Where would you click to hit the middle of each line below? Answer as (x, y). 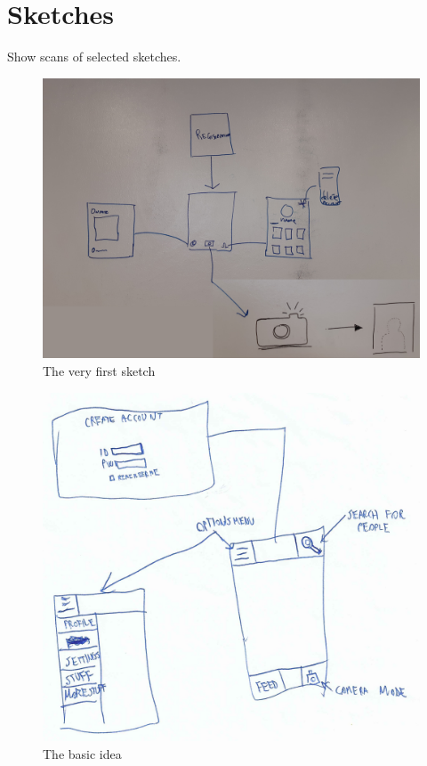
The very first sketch (99, 371)
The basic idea (82, 753)
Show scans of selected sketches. (94, 57)
